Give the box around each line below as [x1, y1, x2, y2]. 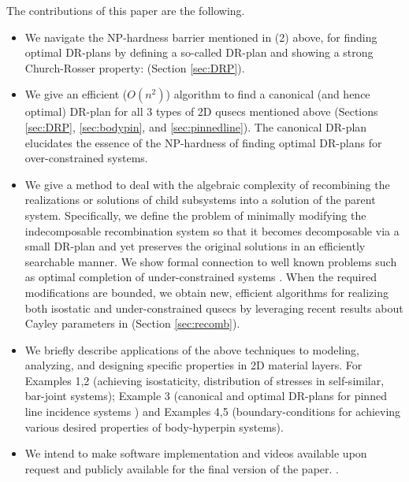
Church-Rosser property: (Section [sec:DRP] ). [24, 59, 245, 76]
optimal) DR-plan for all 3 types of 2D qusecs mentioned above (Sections [24, 103, 378, 120]
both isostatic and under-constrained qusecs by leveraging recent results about [24, 299, 403, 316]
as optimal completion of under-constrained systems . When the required [24, 269, 377, 285]
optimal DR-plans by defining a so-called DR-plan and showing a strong [24, 44, 374, 61]
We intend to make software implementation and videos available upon [24, 445, 367, 462]
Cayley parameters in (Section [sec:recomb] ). [24, 315, 240, 332]
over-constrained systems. [24, 150, 148, 166]
